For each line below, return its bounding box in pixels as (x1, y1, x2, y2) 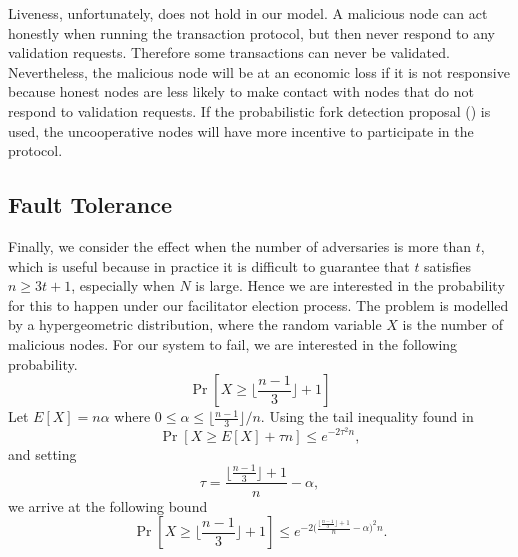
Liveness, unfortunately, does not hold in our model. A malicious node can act (8, 3, 488, 23)
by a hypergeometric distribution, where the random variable (8, 314, 382, 335)
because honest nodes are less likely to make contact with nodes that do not (8, 81, 474, 102)
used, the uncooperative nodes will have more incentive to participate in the (8, 120, 474, 141)
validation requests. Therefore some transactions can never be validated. (8, 42, 450, 63)
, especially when (71, 275, 175, 296)
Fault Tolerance (8, 189, 173, 220)
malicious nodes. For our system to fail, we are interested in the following (8, 333, 458, 354)
